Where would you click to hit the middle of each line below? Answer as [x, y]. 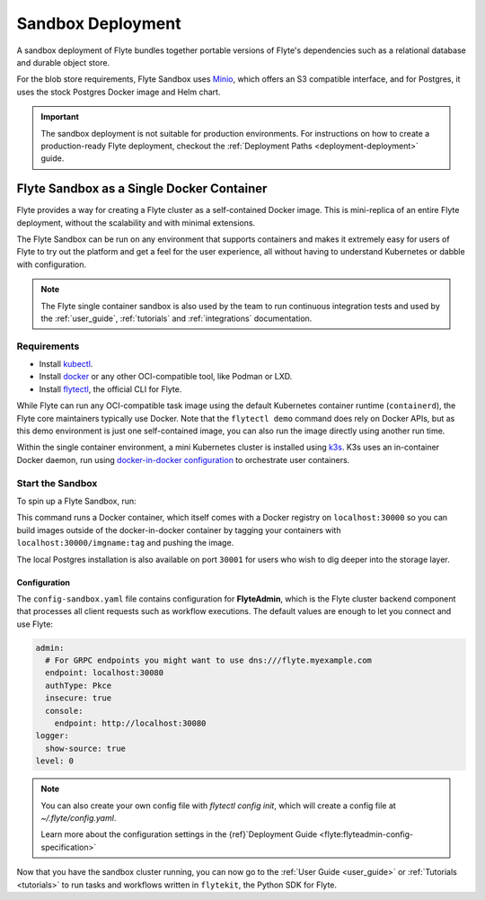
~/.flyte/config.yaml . [79, 817]
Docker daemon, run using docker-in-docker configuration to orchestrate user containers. [183, 459]
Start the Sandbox [57, 483]
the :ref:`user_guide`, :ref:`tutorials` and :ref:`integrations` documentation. [176, 318]
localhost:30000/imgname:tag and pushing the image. [125, 543]
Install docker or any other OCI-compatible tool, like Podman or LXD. [166, 377]
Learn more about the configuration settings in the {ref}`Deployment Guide [179, 834]
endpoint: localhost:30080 [105, 673]
